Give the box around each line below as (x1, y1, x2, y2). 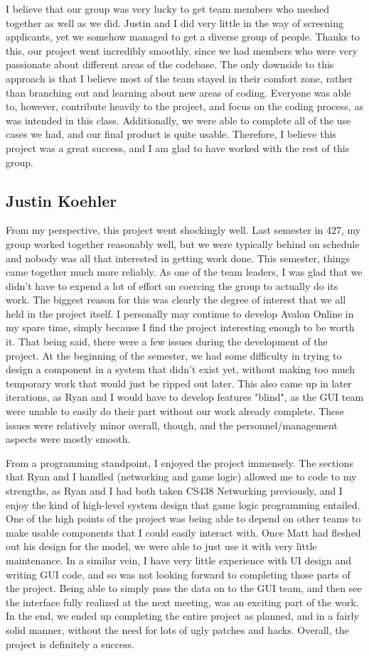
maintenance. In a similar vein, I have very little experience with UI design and (6, 552, 351, 567)
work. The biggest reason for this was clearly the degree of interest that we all (6, 292, 346, 307)
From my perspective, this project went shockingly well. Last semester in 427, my (6, 222, 361, 237)
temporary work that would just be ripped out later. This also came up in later (6, 375, 352, 390)
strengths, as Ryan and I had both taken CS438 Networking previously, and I (6, 483, 343, 498)
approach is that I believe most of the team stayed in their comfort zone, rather (6, 70, 353, 85)
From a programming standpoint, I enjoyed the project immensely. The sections (6, 455, 353, 470)
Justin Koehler (6, 189, 117, 211)
